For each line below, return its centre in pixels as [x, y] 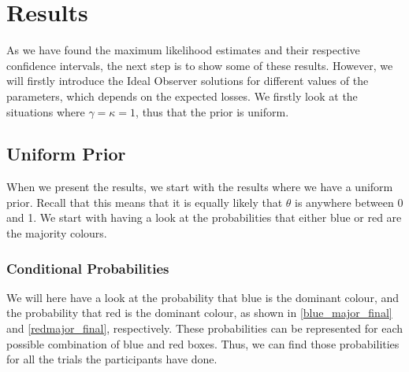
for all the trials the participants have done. [112, 359]
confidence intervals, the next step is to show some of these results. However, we [200, 65]
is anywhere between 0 [349, 202]
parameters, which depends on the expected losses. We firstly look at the [182, 96]
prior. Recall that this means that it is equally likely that [145, 202]
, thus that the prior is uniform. [212, 111]
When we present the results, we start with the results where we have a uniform [200, 187]
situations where [46, 111]
